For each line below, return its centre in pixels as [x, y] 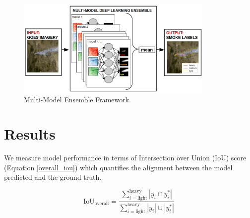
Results [30, 134]
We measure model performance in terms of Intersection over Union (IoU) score [125, 158]
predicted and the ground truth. [53, 177]
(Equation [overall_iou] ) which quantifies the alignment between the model [118, 167]
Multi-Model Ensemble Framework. [78, 100]
